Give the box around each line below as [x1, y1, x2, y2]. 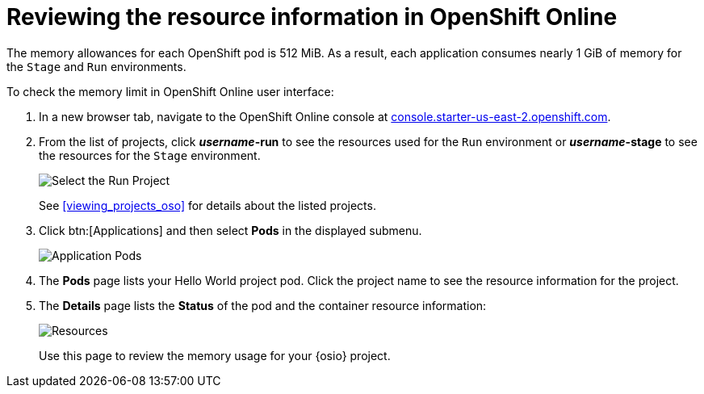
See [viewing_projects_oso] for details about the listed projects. [39, 198, 376, 212]
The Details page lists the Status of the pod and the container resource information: [39, 298, 487, 312]
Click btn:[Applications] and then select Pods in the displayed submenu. [39, 223, 422, 237]
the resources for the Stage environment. [39, 148, 261, 162]
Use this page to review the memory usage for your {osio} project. [39, 348, 391, 363]
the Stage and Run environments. [6, 59, 186, 73]
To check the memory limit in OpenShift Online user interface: [6, 84, 334, 98]
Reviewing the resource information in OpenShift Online [6, 3, 618, 31]
